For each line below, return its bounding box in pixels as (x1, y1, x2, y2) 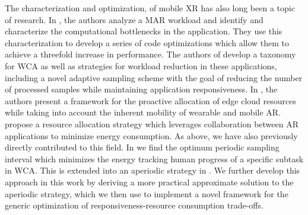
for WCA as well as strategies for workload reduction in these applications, (5, 59, 277, 72)
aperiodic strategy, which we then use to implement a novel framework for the (5, 187, 288, 200)
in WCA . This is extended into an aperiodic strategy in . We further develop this (5, 164, 300, 177)
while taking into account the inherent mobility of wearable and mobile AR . (5, 106, 281, 118)
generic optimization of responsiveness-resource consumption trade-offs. (5, 199, 263, 211)
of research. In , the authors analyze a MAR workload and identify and (5, 13, 263, 25)
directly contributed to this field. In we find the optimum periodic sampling (5, 141, 280, 153)
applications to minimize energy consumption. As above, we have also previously (5, 129, 298, 142)
